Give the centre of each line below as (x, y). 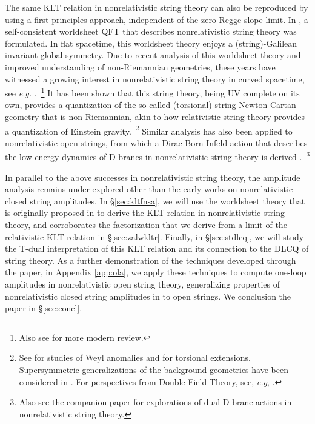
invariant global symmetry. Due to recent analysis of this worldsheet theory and (153, 55)
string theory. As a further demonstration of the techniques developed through (151, 260)
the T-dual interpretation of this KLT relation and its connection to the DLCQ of (157, 248)
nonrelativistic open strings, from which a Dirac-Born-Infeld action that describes (156, 142)
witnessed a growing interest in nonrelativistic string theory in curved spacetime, (155, 79)
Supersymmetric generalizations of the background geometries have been (154, 369)
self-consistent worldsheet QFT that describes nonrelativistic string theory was (151, 31)
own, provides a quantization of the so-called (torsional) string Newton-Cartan (151, 105)
